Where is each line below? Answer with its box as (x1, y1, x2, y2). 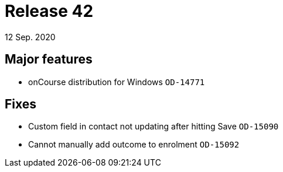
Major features (5, 52, 93, 67)
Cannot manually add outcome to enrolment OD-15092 (28, 139, 240, 150)
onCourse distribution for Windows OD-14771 (28, 76, 205, 87)
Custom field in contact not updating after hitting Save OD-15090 (28, 121, 279, 132)
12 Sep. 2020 (5, 31, 56, 42)
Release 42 (5, 1, 94, 21)
